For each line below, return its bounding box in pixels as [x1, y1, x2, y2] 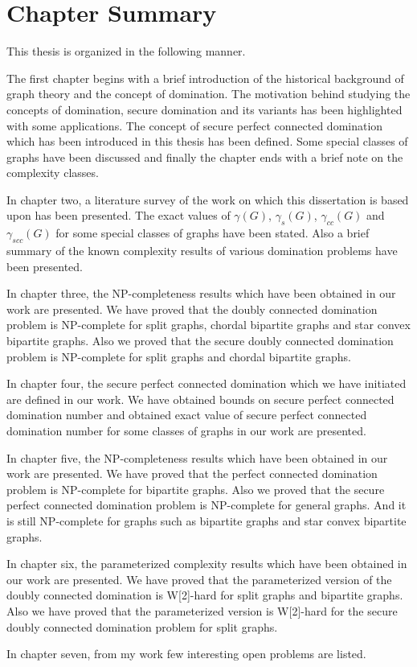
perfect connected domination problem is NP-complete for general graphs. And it [6, 496, 407, 513]
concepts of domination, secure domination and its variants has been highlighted [6, 101, 403, 117]
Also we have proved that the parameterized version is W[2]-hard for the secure [6, 602, 398, 619]
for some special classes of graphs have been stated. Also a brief [55, 224, 370, 241]
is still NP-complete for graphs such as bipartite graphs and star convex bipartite [6, 512, 407, 529]
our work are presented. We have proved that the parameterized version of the [6, 570, 392, 587]
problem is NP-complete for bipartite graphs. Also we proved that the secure [6, 480, 385, 497]
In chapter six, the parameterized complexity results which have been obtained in [6, 555, 407, 572]
